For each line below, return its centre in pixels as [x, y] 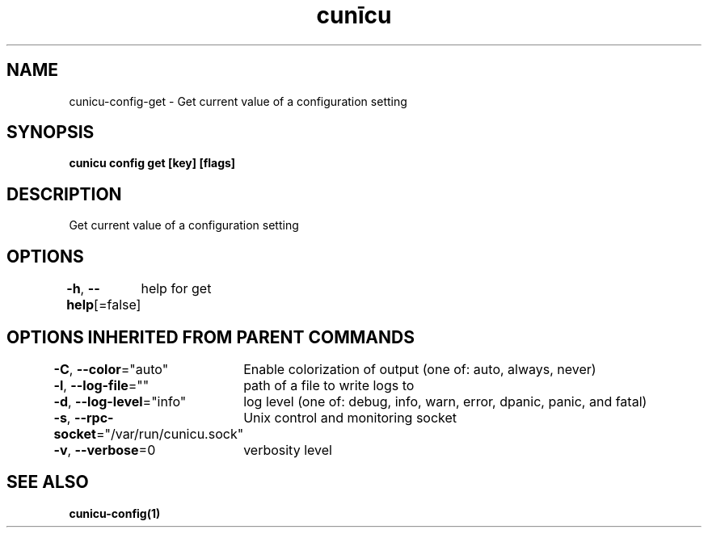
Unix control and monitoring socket [350, 417]
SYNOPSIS [51, 132]
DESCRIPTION [64, 194]
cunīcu [354, 15]
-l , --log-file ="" [101, 385]
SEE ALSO [48, 482]
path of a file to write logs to [329, 385]
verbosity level [288, 450]
